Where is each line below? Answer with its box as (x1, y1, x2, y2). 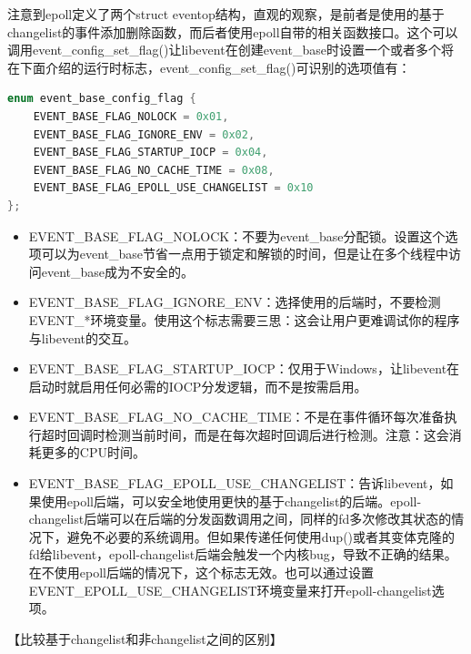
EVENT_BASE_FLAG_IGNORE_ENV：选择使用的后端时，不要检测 (28, 292, 441, 312)
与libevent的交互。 (28, 328, 137, 347)
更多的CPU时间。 (41, 443, 145, 462)
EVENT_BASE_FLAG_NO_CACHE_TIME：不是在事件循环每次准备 (28, 407, 445, 426)
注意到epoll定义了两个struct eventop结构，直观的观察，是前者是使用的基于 (7, 5, 445, 23)
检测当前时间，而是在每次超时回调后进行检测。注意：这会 (105, 424, 449, 444)
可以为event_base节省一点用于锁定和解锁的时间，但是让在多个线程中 (41, 244, 449, 263)
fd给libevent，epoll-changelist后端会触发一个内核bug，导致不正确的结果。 (28, 545, 457, 564)
